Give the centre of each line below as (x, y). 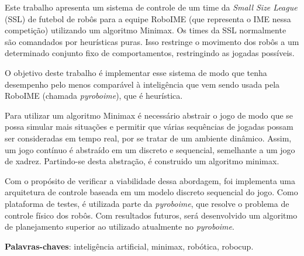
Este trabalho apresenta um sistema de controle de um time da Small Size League (151, 7)
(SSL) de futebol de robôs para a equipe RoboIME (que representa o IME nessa (148, 18)
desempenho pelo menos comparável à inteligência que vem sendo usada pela (142, 84)
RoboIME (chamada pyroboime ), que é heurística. (94, 96)
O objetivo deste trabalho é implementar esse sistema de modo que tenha (136, 72)
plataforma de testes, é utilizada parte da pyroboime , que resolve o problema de (147, 203)
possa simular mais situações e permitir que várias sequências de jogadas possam (149, 127)
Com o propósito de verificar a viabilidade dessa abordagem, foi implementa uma (150, 180)
